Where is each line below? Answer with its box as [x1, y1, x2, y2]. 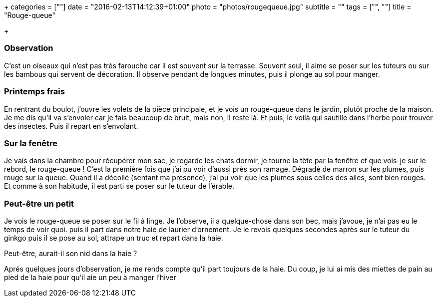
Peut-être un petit [4, 198, 74, 209]
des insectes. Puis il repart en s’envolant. [4, 121, 138, 130]
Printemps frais [4, 86, 65, 97]
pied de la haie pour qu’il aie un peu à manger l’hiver [4, 273, 176, 282]
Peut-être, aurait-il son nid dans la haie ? [4, 249, 137, 258]
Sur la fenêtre [4, 138, 58, 148]
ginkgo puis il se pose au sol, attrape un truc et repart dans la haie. [4, 234, 223, 242]
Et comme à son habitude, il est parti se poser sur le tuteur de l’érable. [4, 182, 234, 191]
